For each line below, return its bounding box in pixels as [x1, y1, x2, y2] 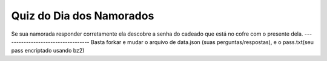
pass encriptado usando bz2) [11, 47, 85, 54]
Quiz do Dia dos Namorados [11, 9, 154, 22]
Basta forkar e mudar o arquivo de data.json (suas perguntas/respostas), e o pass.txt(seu [91, 38, 314, 45]
